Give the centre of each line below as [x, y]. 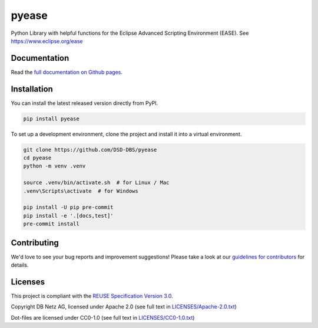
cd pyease [37, 158]
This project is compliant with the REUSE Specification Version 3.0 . [92, 296]
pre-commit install [51, 224]
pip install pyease [51, 119]
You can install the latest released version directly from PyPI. [85, 103]
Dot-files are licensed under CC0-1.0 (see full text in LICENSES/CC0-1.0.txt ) [103, 317]
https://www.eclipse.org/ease [47, 41]
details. [20, 265]
